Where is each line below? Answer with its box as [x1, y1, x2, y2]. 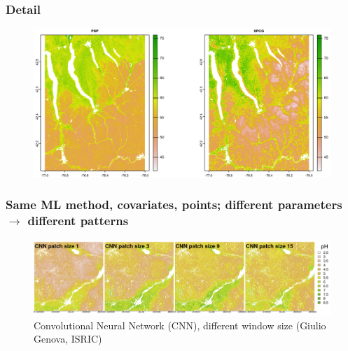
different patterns [27, 212, 129, 229]
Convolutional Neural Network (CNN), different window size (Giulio [34, 317, 326, 332]
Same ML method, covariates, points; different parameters [6, 196, 342, 213]
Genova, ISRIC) [34, 331, 102, 346]
